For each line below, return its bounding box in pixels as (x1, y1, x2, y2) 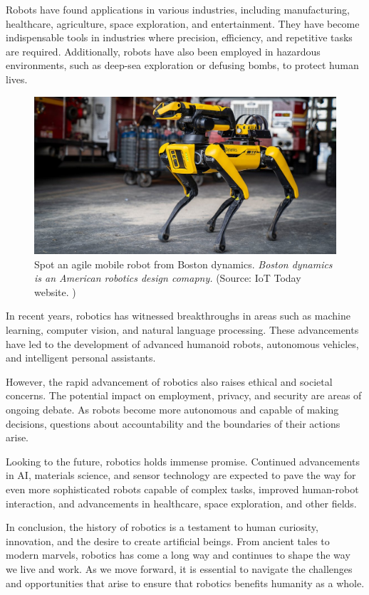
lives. (6, 71, 28, 86)
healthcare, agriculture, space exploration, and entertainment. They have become (6, 16, 360, 31)
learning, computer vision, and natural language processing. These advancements (6, 322, 359, 337)
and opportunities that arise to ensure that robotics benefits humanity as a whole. (6, 575, 365, 590)
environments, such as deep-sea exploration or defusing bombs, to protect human (6, 58, 359, 73)
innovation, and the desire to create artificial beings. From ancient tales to (6, 533, 330, 548)
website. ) (34, 284, 76, 299)
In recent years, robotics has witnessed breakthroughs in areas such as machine (6, 308, 350, 323)
